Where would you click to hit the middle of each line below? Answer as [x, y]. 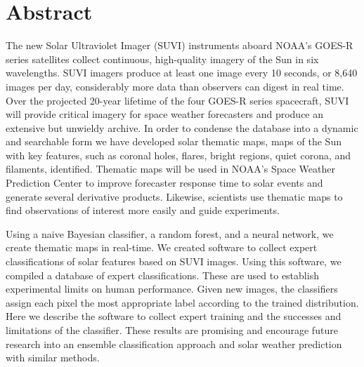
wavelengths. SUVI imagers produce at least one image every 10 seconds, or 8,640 [182, 73]
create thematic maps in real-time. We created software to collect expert [162, 247]
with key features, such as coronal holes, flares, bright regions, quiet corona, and [178, 155]
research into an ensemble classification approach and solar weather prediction [174, 343]
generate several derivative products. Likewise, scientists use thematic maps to [174, 196]
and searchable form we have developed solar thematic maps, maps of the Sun [174, 141]
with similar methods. [53, 358]
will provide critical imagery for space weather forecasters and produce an [165, 114]
